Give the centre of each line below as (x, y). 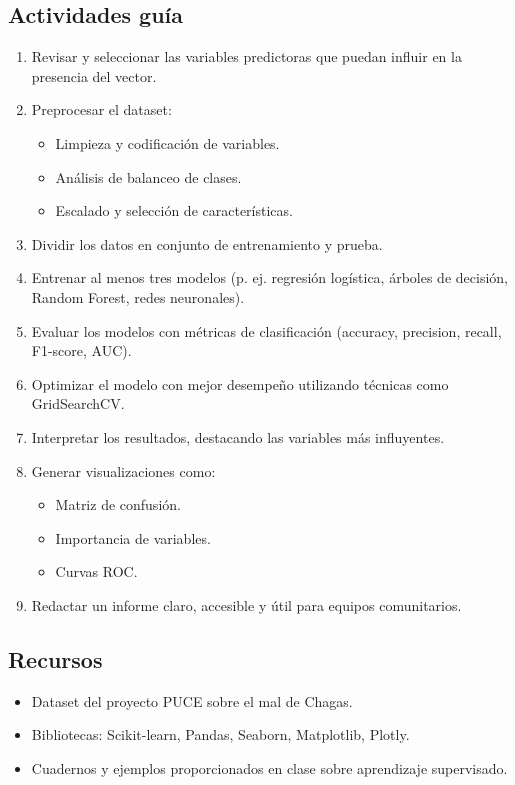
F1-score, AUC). (81, 350)
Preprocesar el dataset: (101, 109)
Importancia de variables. (133, 537)
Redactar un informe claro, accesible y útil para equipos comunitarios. (246, 604)
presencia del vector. (94, 75)
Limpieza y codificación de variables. (167, 142)
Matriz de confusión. (118, 504)
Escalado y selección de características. (174, 210)
